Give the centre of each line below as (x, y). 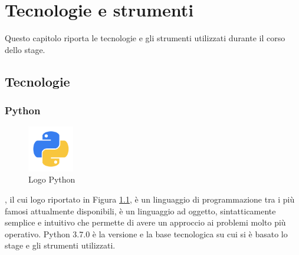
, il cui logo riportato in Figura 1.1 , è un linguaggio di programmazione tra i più (150, 199)
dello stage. (25, 49)
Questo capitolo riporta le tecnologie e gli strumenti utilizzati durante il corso (145, 38)
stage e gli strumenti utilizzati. (60, 245)
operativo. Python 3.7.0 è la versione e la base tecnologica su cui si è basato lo (146, 234)
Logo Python (52, 179)
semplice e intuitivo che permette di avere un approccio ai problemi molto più (145, 222)
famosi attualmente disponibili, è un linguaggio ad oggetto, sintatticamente (140, 211)
